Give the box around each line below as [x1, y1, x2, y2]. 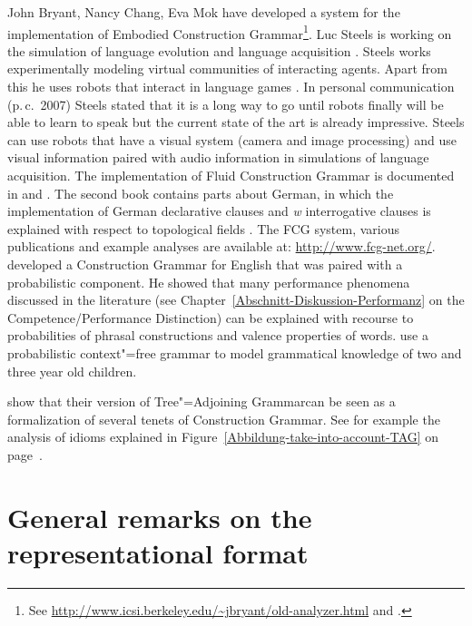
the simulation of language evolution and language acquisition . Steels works [7, 41, 431, 60]
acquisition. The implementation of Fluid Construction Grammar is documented [7, 166, 455, 184]
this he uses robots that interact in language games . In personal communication [7, 77, 455, 96]
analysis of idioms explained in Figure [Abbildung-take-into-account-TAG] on [7, 427, 439, 446]
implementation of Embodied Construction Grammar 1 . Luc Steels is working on [7, 21, 452, 43]
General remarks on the [7, 498, 312, 535]
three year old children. [7, 361, 137, 380]
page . [7, 445, 43, 464]
